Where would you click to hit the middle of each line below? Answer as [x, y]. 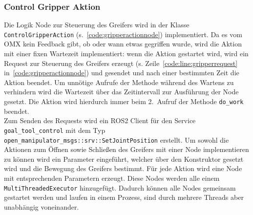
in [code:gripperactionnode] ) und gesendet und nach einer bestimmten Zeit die [122, 73]
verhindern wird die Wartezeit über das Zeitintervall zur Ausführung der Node [121, 92]
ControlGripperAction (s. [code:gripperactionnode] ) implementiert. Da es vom [123, 34]
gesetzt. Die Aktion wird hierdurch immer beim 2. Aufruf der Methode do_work [124, 101]
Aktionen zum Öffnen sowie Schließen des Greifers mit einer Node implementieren [126, 149]
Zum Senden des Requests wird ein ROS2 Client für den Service [100, 120]
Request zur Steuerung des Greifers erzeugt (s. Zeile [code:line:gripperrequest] [121, 63]
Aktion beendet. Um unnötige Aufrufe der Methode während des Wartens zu [119, 82]
